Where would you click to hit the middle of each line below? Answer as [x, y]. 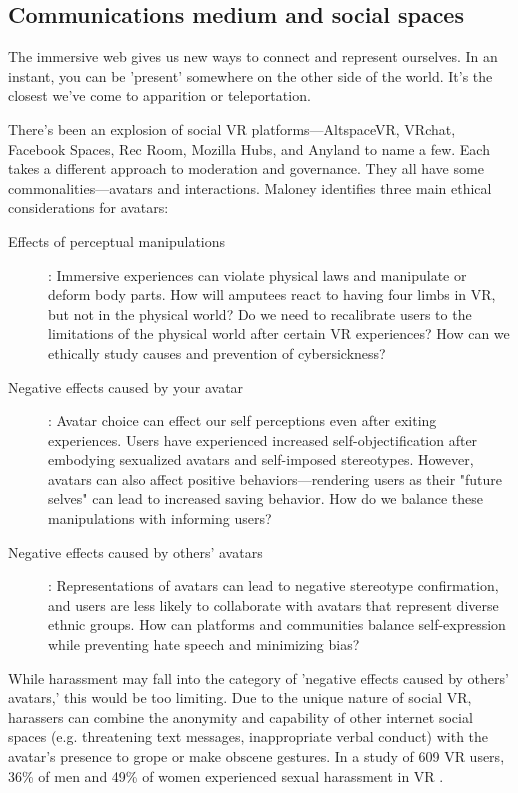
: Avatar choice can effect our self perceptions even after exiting [242, 420]
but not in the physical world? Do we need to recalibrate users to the [260, 313]
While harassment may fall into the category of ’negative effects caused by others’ [258, 677]
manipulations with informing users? [160, 518]
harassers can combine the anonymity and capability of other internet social [240, 716]
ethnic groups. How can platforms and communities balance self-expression [277, 624]
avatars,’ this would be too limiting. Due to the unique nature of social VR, [240, 697]
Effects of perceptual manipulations [117, 240]
